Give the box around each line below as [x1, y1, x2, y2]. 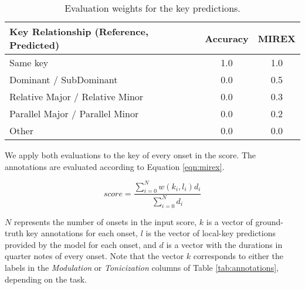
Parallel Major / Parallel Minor [9, 107, 139, 120]
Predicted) [9, 38, 60, 52]
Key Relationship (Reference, [9, 25, 148, 38]
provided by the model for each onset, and [5, 238, 157, 250]
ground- [255, 215, 283, 227]
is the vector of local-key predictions [145, 227, 276, 239]
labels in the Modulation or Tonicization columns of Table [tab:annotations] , [5, 261, 279, 274]
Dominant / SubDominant [9, 73, 118, 86]
